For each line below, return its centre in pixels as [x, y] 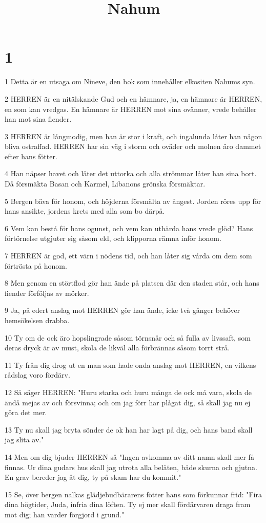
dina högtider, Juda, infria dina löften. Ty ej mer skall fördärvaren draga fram [128, 504]
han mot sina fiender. [38, 119]
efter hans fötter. [31, 156]
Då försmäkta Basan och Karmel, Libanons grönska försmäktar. [105, 184]
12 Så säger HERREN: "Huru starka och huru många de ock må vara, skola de [128, 392]
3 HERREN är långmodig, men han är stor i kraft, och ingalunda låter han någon [134, 136]
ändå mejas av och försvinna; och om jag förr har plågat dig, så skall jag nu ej [128, 402]
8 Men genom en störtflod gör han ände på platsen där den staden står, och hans [132, 283]
